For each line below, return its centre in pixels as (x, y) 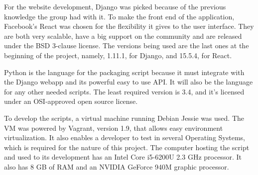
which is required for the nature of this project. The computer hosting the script (127, 147)
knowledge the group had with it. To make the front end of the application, (119, 16)
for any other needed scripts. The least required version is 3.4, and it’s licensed (124, 91)
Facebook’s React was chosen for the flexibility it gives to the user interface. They (129, 26)
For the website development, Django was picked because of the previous (115, 6)
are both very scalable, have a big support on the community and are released (123, 36)
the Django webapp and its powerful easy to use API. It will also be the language (129, 82)
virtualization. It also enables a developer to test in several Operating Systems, (125, 137)
